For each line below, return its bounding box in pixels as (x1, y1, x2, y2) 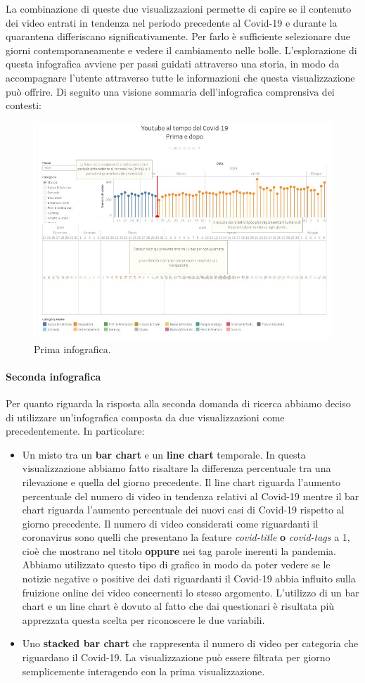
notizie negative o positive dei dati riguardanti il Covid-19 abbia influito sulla (22, 571, 356, 586)
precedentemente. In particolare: (6, 423, 145, 438)
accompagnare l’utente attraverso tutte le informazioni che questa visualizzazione (6, 70, 355, 84)
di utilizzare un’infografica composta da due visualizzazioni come (6, 409, 285, 424)
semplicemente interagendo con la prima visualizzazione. (22, 663, 265, 678)
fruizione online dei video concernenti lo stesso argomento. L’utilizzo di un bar (22, 585, 359, 599)
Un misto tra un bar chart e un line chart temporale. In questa (22, 447, 306, 461)
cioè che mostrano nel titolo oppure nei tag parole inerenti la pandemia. (22, 543, 336, 558)
